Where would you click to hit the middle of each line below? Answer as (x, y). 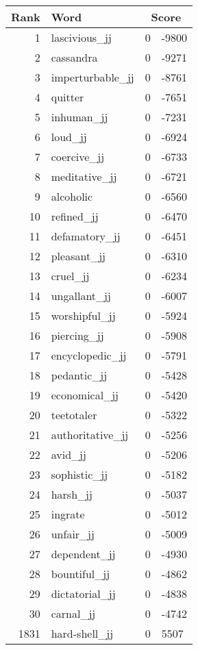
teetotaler (74, 415)
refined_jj (75, 216)
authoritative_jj (90, 435)
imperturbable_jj (92, 77)
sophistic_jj (79, 474)
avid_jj (69, 454)
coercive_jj (78, 157)
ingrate (68, 514)
